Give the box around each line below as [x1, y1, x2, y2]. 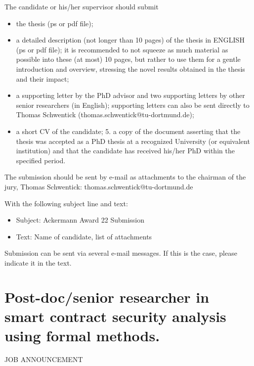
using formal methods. [4, 325, 160, 346]
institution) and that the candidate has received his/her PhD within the [16, 145, 235, 156]
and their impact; [16, 73, 69, 84]
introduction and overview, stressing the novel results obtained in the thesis [16, 63, 245, 74]
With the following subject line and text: [4, 198, 128, 208]
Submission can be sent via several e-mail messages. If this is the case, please [4, 248, 237, 258]
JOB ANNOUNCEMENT [4, 354, 83, 364]
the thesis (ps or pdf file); [16, 18, 93, 28]
